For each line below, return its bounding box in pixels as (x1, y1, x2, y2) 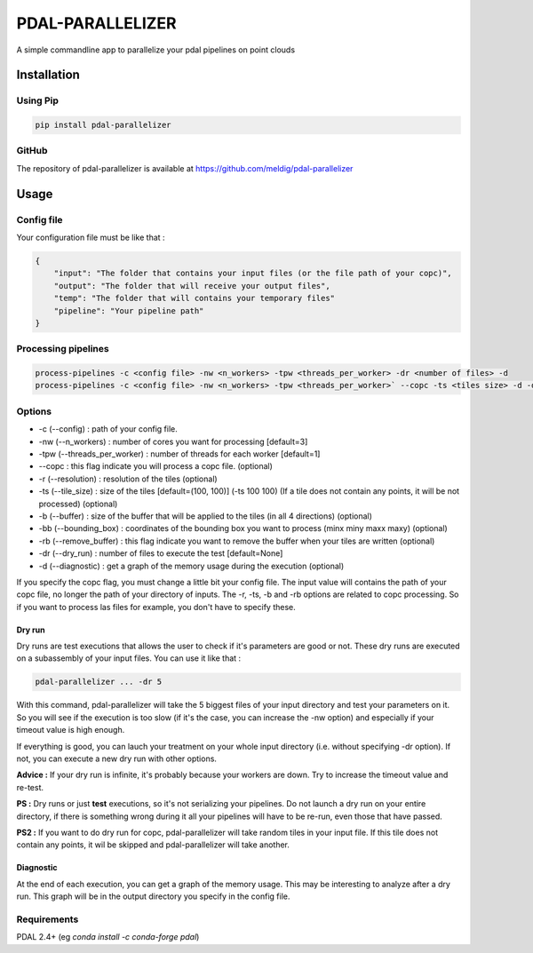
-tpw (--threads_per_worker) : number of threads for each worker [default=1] (38, 449, 321, 459)
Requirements (16, 913, 79, 925)
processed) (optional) (38, 498, 118, 509)
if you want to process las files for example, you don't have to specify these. (16, 601, 297, 612)
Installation (16, 68, 80, 83)
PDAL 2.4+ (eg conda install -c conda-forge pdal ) (16, 932, 200, 942)
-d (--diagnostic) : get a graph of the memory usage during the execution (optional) (38, 560, 345, 571)
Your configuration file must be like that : (16, 232, 165, 242)
